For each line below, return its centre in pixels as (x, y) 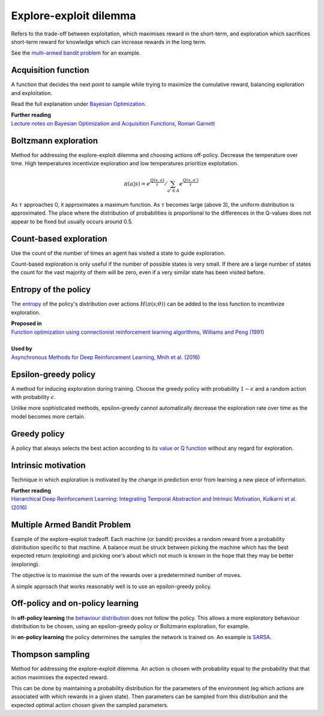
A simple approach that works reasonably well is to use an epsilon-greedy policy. (112, 586)
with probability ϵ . (34, 397)
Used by (22, 349)
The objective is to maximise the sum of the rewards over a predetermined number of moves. (126, 575)
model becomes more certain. (48, 416)
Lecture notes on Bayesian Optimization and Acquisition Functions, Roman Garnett (113, 123)
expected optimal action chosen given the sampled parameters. (90, 705)
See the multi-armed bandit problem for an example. (76, 53)
